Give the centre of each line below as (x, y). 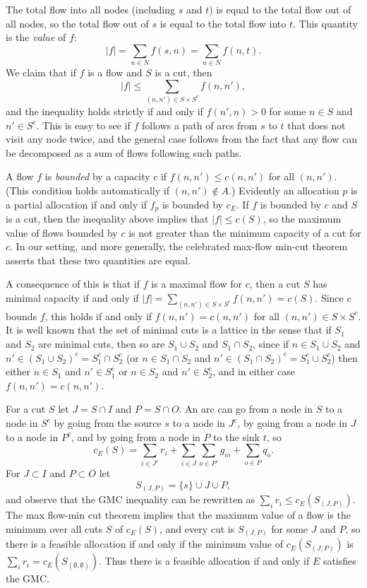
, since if (271, 344)
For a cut (26, 409)
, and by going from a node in (136, 436)
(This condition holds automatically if (88, 190)
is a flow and (115, 72)
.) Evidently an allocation (284, 190)
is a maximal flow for (197, 284)
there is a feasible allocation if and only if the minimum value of (144, 544)
